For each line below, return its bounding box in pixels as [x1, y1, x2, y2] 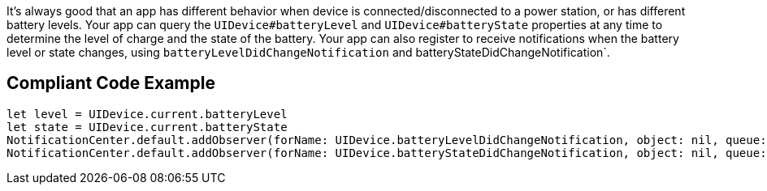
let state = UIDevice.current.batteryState [6, 120, 288, 134]
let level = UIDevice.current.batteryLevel [6, 107, 288, 121]
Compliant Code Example [6, 73, 215, 94]
